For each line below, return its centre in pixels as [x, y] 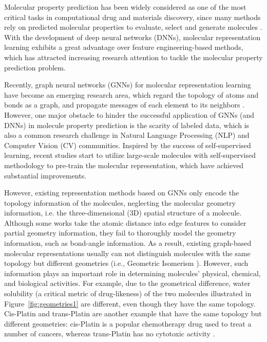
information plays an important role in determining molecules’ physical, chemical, [132, 273]
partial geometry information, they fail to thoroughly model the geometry [120, 233]
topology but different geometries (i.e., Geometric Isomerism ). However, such [126, 263]
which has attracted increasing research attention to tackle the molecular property [133, 57]
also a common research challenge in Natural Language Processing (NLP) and [127, 135]
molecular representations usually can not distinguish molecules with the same [127, 253]
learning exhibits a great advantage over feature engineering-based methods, [124, 47]
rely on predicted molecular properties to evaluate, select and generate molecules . [133, 27]
